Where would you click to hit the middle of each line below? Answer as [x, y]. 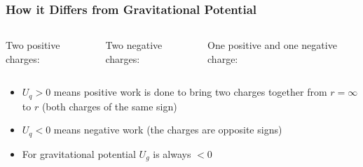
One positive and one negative [272, 45]
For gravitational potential [79, 153]
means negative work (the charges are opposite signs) [168, 130]
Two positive [33, 45]
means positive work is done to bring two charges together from [190, 92]
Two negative [134, 45]
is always [172, 153]
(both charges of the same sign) [109, 106]
